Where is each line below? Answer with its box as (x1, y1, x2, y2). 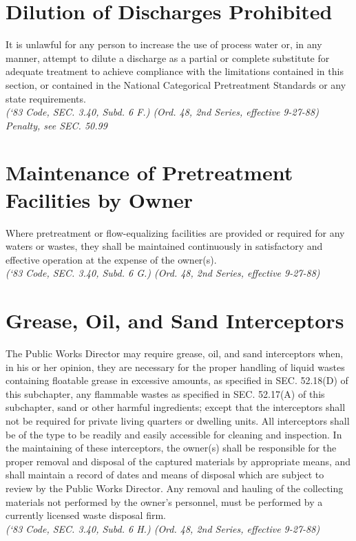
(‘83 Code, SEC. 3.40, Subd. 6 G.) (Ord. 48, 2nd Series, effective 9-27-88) (6, 266, 320, 280)
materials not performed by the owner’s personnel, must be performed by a (6, 494, 323, 509)
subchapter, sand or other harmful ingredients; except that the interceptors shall (6, 400, 346, 414)
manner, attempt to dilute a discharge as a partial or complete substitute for (6, 50, 330, 65)
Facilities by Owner (6, 185, 193, 213)
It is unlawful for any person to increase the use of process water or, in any (6, 37, 322, 52)
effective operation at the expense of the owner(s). (6, 252, 217, 266)
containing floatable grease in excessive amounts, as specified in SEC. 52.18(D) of (6, 373, 348, 388)
